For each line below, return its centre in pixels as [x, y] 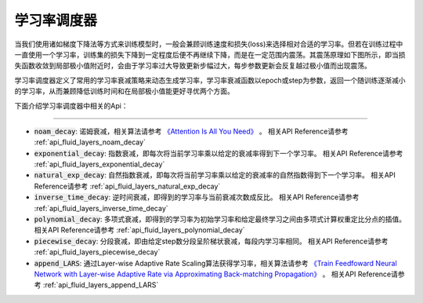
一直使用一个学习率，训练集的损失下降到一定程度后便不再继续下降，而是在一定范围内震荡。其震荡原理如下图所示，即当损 [210, 54]
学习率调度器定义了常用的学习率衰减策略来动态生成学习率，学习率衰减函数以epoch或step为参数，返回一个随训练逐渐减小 [210, 80]
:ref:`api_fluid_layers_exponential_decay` [99, 164]
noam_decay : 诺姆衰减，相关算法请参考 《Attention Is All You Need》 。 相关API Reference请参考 [191, 131]
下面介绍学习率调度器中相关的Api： [71, 105]
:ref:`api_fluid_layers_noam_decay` [90, 142]
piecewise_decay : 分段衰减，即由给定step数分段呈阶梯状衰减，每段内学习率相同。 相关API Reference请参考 [211, 241]
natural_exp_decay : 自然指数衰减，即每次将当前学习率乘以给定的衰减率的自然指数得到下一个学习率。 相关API [215, 175]
